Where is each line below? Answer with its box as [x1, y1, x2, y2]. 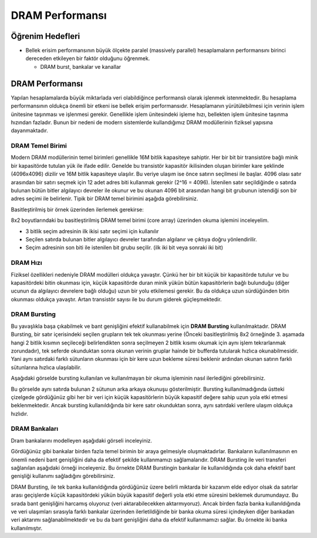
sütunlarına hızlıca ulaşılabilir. [11, 364, 82, 371]
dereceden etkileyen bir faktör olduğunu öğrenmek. [25, 55, 150, 62]
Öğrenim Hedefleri [11, 31, 80, 41]
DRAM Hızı [11, 259, 42, 267]
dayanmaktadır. [11, 127, 48, 134]
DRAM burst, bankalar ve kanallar [40, 63, 122, 70]
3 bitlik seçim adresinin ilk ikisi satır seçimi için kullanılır [25, 227, 159, 235]
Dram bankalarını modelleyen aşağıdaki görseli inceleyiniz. [11, 437, 153, 444]
